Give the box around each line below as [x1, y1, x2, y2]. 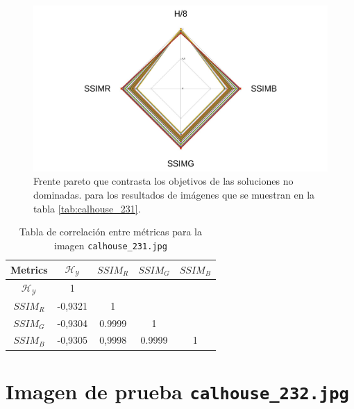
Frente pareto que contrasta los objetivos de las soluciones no [33, 174, 294, 188]
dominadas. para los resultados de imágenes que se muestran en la [33, 187, 315, 201]
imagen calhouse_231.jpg [54, 237, 167, 252]
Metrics [10, 262, 48, 276]
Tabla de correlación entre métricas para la [19, 224, 203, 239]
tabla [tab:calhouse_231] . [33, 201, 141, 215]
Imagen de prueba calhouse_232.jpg [6, 376, 349, 405]
